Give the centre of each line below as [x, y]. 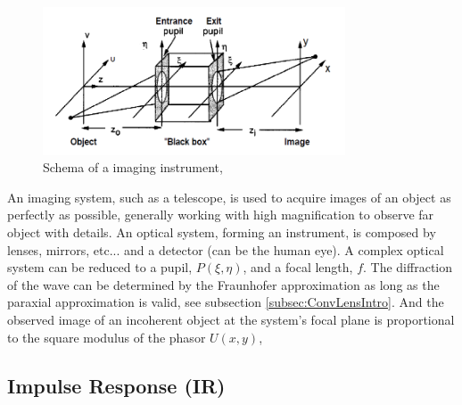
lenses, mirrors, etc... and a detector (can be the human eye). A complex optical [226, 249]
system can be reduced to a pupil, [100, 267]
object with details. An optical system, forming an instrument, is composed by [222, 231]
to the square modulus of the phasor [107, 337]
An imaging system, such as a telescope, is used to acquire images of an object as [229, 197]
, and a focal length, [298, 267]
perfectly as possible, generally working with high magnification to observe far [221, 215]
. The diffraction [408, 267]
